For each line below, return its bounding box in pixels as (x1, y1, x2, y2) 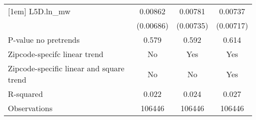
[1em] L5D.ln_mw (8, 5, 71, 17)
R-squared (8, 88, 43, 99)
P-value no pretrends (8, 34, 80, 45)
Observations (8, 102, 53, 114)
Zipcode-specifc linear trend (8, 48, 103, 60)
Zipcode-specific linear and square (8, 62, 125, 74)
